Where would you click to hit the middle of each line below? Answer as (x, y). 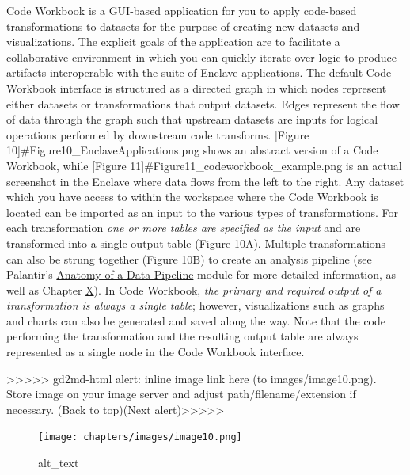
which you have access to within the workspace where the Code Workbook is (192, 197)
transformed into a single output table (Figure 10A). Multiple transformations (196, 243)
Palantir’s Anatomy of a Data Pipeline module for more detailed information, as (201, 274)
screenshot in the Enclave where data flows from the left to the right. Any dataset (205, 181)
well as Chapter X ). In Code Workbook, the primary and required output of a (194, 289)
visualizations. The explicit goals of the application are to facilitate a (173, 42)
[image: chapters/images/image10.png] (140, 437)
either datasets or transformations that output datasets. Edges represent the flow (203, 103)
